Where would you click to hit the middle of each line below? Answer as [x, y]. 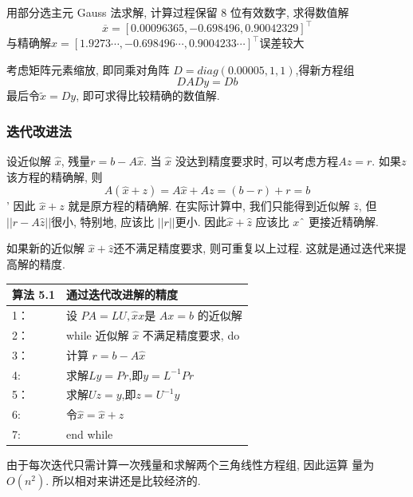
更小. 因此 [201, 221]
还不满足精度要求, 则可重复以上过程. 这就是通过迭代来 [254, 248]
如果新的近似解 [45, 248]
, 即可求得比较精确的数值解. [148, 95]
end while [89, 434]
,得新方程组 [325, 69]
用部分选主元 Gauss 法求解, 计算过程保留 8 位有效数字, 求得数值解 [178, 12]
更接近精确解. [343, 221]
